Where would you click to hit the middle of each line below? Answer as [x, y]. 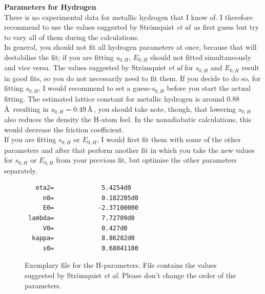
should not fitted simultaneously [201, 57]
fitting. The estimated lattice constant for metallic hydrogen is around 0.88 [122, 98]
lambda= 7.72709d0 [81, 218]
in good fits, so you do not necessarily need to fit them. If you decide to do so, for [132, 78]
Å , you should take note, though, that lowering [162, 109]
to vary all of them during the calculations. [72, 37]
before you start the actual [209, 88]
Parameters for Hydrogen [50, 7]
